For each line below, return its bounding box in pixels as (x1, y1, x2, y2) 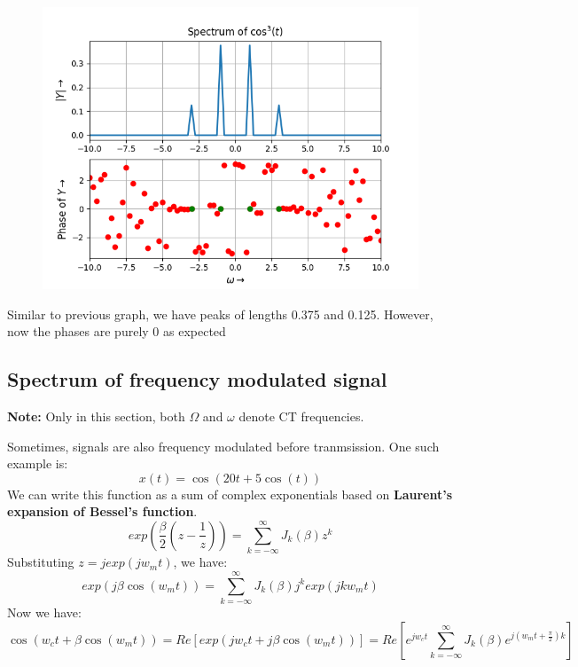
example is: (7, 454, 68, 473)
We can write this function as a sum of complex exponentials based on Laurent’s (7, 484, 453, 503)
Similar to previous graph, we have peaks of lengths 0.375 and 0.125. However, (7, 304, 433, 323)
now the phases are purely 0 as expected (7, 322, 226, 341)
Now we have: (7, 603, 82, 621)
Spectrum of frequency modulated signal (7, 365, 387, 393)
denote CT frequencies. (238, 406, 364, 425)
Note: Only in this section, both (7, 406, 185, 425)
